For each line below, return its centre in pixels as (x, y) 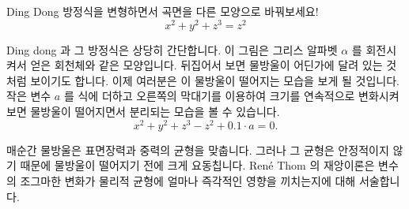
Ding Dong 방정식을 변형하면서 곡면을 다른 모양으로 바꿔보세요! (163, 11)
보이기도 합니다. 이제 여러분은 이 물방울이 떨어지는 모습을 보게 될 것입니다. (215, 80)
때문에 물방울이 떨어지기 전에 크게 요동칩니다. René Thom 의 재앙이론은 (197, 165)
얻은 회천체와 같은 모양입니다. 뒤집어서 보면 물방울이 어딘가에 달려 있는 (206, 65)
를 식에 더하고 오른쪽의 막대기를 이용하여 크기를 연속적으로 (209, 96)
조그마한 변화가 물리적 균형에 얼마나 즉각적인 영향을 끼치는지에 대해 (188, 180)
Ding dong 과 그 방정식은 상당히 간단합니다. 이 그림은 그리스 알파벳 (172, 49)
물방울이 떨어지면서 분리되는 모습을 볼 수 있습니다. (155, 112)
